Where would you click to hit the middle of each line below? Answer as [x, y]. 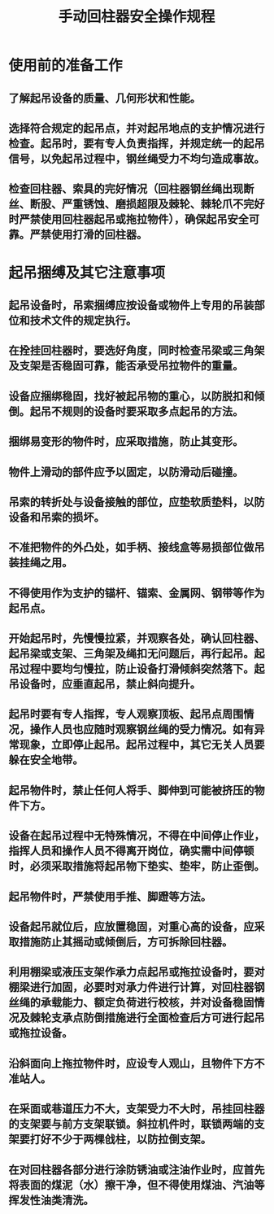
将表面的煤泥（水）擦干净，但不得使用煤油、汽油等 [137, 1185]
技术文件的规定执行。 [83, 320]
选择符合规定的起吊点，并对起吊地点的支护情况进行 [137, 128]
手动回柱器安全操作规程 [137, 17]
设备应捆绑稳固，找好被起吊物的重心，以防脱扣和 [131, 396]
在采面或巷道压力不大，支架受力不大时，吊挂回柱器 [137, 1109]
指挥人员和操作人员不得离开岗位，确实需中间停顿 [131, 851]
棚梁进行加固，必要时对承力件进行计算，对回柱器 [131, 987]
